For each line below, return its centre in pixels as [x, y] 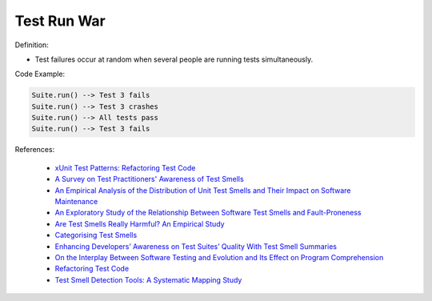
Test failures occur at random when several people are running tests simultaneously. [174, 59]
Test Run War [60, 21]
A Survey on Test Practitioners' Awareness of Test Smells [149, 179]
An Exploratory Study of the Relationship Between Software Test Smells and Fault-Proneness [208, 213]
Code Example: [40, 74]
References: [35, 150]
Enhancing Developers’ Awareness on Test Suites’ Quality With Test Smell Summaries [196, 246]
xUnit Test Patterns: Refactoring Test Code [125, 167]
